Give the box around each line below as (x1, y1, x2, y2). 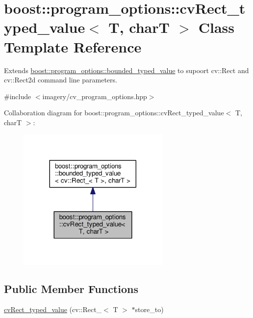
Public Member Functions (4, 281, 138, 296)
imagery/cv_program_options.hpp (42, 91, 147, 101)
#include (4, 91, 31, 101)
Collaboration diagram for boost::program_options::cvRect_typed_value (4, 107, 224, 118)
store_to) (135, 304, 164, 314)
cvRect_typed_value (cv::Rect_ (4, 304, 102, 314)
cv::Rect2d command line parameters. (4, 75, 117, 85)
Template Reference (4, 36, 142, 56)
